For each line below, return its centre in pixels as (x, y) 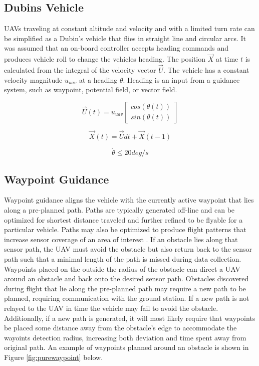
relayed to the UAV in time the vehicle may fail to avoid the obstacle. (111, 308)
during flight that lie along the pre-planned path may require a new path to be (125, 288)
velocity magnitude (33, 79)
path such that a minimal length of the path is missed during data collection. (123, 259)
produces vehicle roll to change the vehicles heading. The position (105, 59)
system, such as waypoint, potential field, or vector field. (91, 89)
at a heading (98, 79)
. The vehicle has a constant (206, 70)
